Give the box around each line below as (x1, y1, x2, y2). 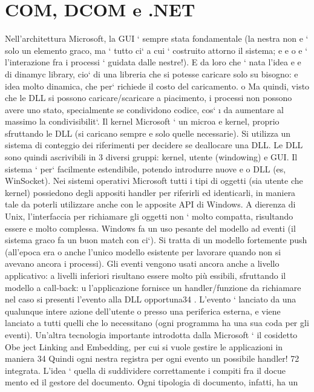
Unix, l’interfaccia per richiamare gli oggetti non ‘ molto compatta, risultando (5, 210, 293, 223)
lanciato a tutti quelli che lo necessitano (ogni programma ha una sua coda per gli (5, 316, 309, 329)
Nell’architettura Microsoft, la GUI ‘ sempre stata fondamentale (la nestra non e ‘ (5, 32, 309, 45)
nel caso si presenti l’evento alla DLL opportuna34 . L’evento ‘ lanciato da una (5, 293, 296, 305)
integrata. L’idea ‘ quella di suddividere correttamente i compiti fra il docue (5, 364, 286, 376)
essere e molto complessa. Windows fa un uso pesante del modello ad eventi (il (5, 221, 296, 234)
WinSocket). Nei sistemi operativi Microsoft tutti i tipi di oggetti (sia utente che (5, 174, 303, 187)
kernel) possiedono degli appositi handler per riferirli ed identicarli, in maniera (5, 186, 296, 198)
